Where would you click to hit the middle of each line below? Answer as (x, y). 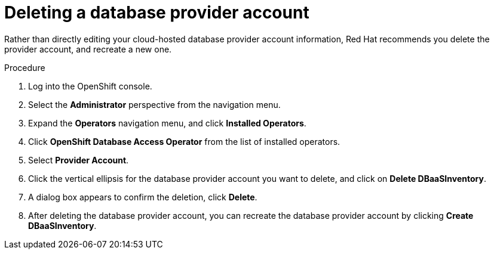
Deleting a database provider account (157, 13)
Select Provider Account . (79, 160)
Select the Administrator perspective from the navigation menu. (154, 104)
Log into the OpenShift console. (90, 86)
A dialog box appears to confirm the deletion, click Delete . (143, 197)
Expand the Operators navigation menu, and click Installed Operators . (167, 123)
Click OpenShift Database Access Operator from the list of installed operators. (184, 141)
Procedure (25, 67)
